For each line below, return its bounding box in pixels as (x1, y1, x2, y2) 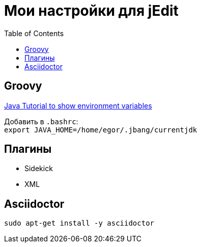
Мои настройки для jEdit (4, 2, 179, 19)
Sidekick (24, 164, 53, 173)
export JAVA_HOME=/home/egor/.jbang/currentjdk (4, 125, 197, 134)
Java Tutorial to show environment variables (4, 101, 152, 110)
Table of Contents (4, 29, 64, 38)
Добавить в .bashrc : (4, 117, 78, 126)
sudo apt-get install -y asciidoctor (4, 219, 155, 228)
